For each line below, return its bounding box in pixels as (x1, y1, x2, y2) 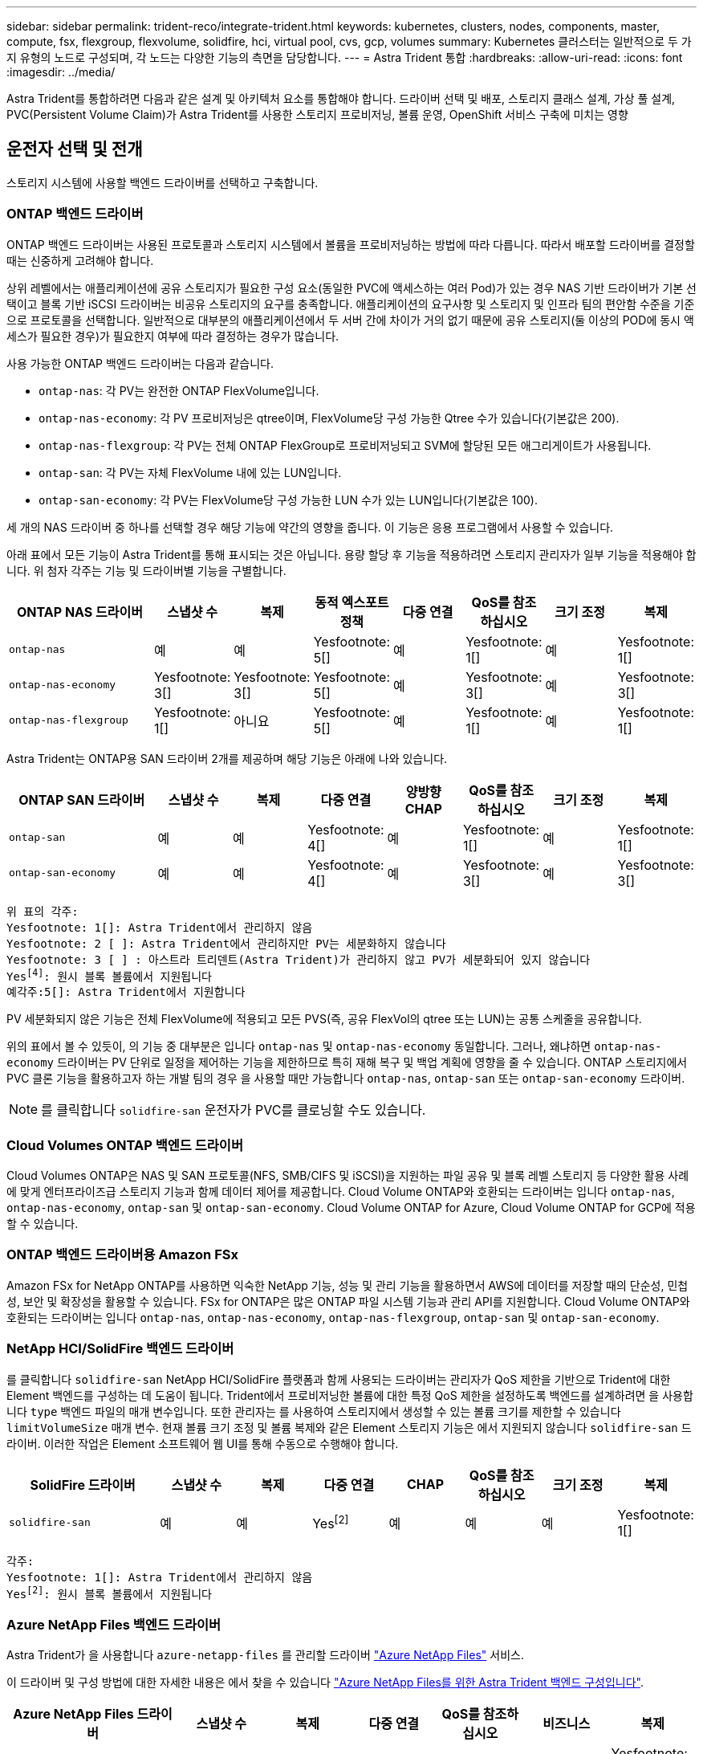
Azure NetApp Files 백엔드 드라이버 (6, 1616, 221, 1633)
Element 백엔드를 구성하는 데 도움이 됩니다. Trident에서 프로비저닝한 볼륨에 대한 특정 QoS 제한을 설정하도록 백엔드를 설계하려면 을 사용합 (6, 1388, 693, 1402)
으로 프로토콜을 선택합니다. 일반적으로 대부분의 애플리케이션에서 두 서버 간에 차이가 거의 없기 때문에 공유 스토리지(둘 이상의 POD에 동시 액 (6, 312, 694, 327)
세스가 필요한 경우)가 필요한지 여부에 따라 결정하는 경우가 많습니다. (6, 328, 339, 343)
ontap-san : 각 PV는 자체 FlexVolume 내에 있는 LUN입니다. (39, 465, 342, 479)
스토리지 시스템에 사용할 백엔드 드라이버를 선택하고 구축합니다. (6, 175, 319, 190)
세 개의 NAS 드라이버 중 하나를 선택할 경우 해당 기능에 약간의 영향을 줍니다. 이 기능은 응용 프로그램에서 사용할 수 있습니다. (6, 520, 614, 534)
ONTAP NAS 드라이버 (17, 603, 143, 620)
